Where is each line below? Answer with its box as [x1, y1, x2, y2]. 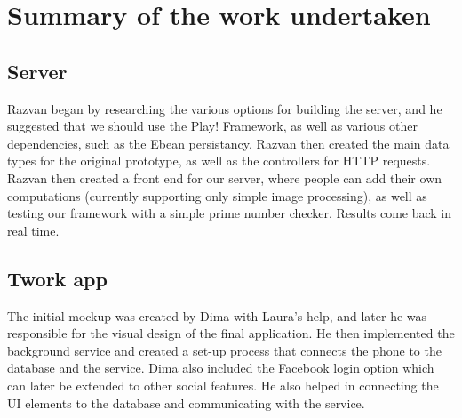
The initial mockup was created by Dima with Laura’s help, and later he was [7, 306, 427, 325]
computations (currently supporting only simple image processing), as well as [7, 186, 427, 205]
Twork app [7, 264, 108, 292]
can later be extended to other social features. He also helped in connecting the [7, 375, 439, 394]
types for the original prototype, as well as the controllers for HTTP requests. [7, 151, 431, 170]
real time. [7, 221, 60, 239]
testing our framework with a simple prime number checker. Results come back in [7, 204, 452, 222]
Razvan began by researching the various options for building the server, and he [7, 99, 442, 117]
